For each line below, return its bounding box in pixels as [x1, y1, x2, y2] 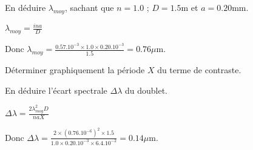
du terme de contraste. [157, 63, 241, 76]
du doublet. [124, 83, 167, 96]
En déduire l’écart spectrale [5, 83, 107, 96]
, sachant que [64, 1, 114, 13]
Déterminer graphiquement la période [5, 63, 145, 76]
